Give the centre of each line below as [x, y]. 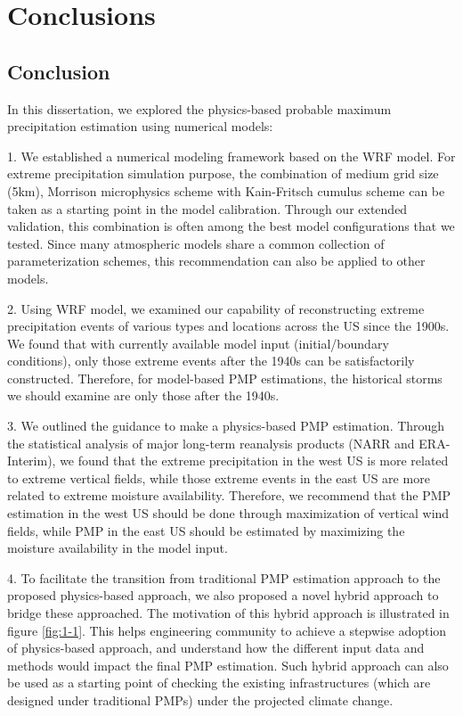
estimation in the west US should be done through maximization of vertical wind [228, 513]
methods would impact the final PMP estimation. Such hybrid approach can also [228, 665]
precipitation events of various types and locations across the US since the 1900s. [228, 326]
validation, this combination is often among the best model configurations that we [231, 226]
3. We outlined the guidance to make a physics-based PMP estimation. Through [226, 426]
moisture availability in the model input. [118, 548]
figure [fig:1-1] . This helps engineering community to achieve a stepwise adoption [227, 630]
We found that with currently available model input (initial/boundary [198, 343]
